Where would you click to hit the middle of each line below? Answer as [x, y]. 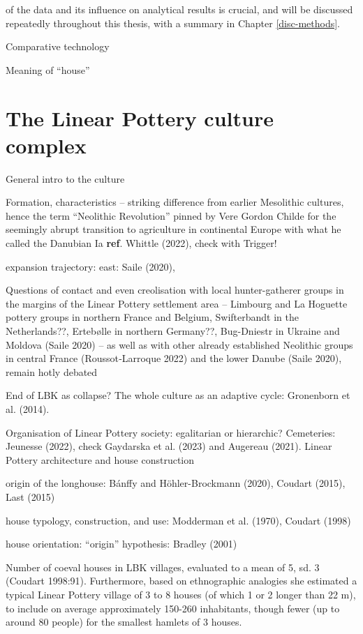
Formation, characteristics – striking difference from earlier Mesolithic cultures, [175, 202]
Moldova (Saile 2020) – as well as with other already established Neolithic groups [179, 344]
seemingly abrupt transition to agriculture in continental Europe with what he [173, 229]
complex [46, 145]
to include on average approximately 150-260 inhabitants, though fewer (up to [173, 608]
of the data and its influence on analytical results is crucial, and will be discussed [179, 9]
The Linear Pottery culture [140, 118]
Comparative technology [58, 46]
